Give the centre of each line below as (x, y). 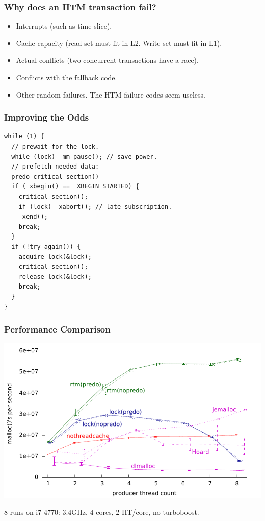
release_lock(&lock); (55, 277)
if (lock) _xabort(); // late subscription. (95, 207)
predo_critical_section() (55, 176)
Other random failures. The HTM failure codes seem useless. (111, 94)
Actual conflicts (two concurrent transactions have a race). (107, 60)
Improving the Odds (47, 117)
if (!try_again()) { (46, 246)
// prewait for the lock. (55, 147)
